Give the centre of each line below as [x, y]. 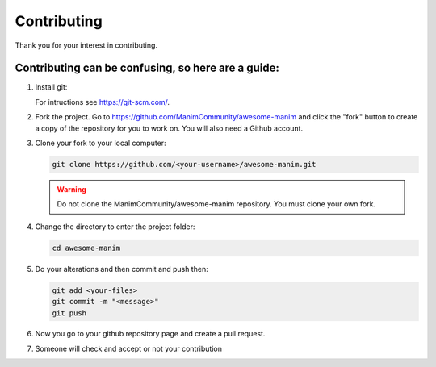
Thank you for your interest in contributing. [86, 45]
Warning [71, 189]
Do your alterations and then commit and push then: [122, 269]
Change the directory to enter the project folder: [115, 227]
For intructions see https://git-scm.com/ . [102, 102]
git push [69, 313]
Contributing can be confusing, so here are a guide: [147, 68]
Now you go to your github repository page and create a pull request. [150, 334]
